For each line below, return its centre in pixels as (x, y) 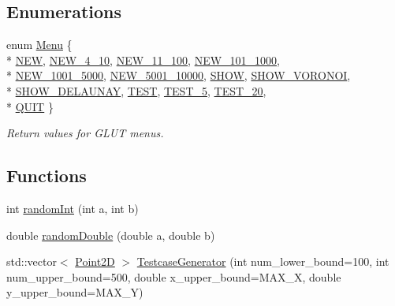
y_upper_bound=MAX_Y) (75, 292)
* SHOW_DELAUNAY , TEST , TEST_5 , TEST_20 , (136, 90)
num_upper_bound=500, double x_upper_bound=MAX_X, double (174, 276)
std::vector (32, 261)
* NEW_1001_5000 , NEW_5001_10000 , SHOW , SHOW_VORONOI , (179, 75)
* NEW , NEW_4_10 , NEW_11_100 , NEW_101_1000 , (143, 60)
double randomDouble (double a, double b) (111, 235)
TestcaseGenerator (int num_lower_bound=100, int (263, 261)
